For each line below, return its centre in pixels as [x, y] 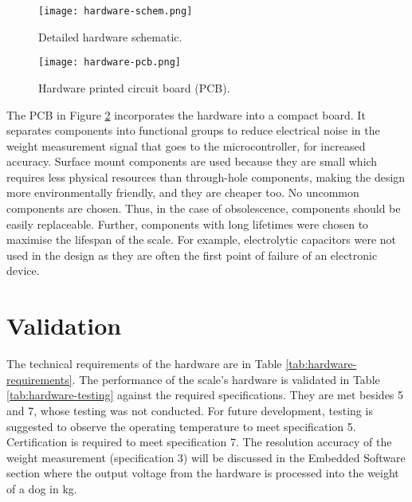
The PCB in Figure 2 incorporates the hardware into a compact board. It [186, 114]
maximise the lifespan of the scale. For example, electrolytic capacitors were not [202, 239]
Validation [64, 326]
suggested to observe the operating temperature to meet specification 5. [181, 426]
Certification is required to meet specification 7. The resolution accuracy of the [199, 442]
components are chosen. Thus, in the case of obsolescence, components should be [204, 208]
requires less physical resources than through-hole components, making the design [206, 176]
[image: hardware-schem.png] [116, 11]
